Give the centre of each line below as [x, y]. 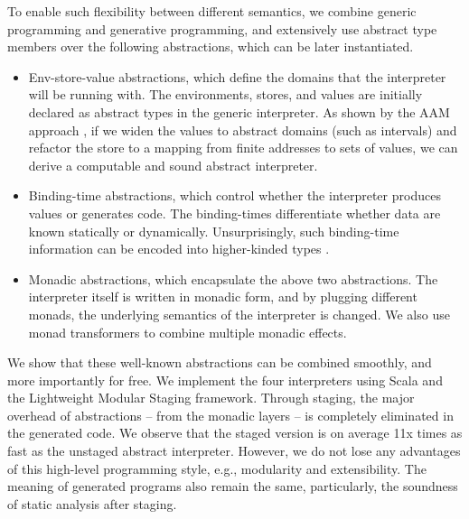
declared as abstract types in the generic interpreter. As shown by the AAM [239, 111]
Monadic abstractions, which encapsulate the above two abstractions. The [233, 278]
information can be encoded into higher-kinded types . [179, 249]
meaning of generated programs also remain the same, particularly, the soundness [233, 486]
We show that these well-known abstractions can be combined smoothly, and [220, 362]
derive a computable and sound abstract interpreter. [173, 165]
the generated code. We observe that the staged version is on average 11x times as [235, 433]
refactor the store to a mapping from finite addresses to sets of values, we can [243, 148]
